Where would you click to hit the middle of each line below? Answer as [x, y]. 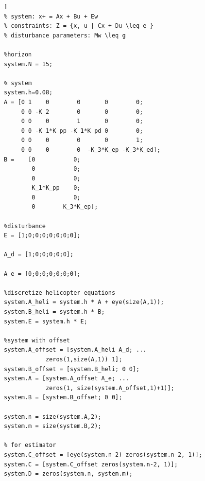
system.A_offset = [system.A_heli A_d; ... [75, 350]
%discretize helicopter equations [60, 293]
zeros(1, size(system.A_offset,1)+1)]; [110, 388]
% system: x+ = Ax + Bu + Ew [51, 16]
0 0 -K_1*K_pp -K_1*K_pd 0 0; [82, 131]
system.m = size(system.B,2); [53, 426]
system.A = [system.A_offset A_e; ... [67, 379]
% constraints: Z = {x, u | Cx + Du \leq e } [79, 26]
